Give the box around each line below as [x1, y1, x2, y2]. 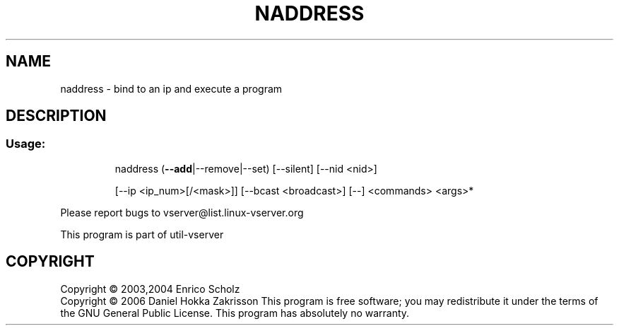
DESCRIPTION [6, 107, 107, 125]
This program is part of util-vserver [60, 228, 224, 240]
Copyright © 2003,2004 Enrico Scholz [60, 282, 240, 295]
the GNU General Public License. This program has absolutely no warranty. [60, 306, 410, 319]
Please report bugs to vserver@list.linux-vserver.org [60, 206, 304, 219]
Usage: [6, 137, 46, 151]
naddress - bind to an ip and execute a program [60, 82, 283, 95]
